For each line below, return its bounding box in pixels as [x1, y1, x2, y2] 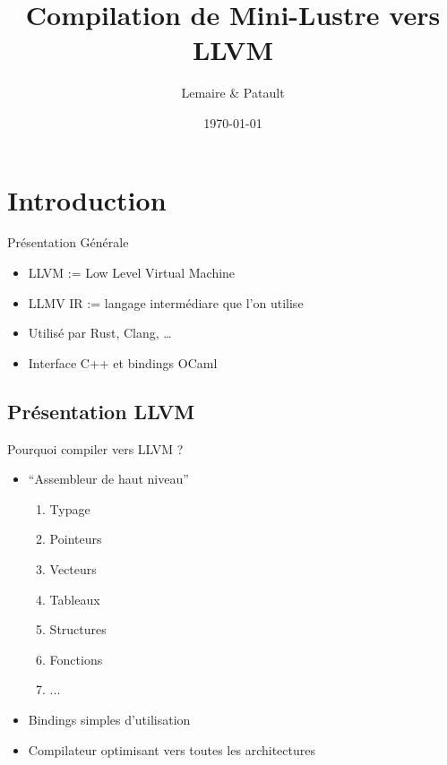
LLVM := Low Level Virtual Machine [28, 263, 236, 282]
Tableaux [49, 589, 100, 608]
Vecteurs [49, 559, 97, 578]
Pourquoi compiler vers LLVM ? [7, 439, 184, 458]
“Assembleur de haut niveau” [28, 469, 189, 488]
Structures [49, 620, 107, 639]
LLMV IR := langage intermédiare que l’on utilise [28, 293, 304, 312]
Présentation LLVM [7, 397, 195, 425]
